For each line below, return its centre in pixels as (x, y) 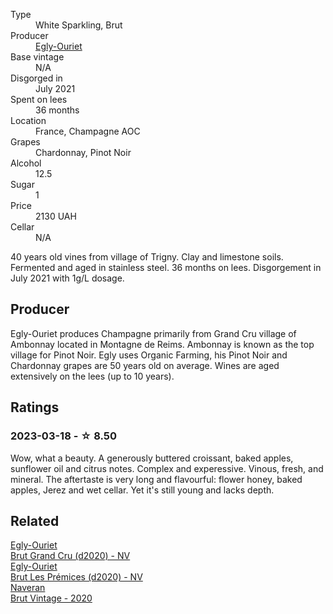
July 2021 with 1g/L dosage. (67, 278)
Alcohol (26, 163)
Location (28, 120)
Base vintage (37, 57)
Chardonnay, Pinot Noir (83, 152)
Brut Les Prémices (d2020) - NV (76, 577)
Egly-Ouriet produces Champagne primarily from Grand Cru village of (153, 333)
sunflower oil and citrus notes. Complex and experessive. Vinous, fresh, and (167, 468)
